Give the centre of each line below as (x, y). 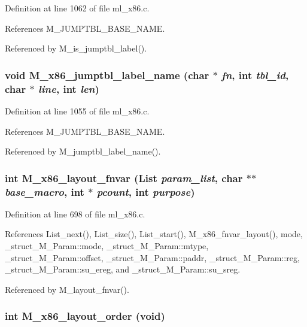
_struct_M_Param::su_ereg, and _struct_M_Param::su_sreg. (123, 269)
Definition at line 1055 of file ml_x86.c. (77, 110)
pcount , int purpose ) (146, 191)
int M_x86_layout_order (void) (85, 316)
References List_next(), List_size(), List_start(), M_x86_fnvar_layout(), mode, (154, 234)
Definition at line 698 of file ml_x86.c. (75, 214)
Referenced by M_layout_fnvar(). (67, 289)
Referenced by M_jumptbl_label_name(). (83, 151)
